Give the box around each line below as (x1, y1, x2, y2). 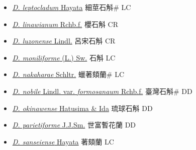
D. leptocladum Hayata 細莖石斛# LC (12, 2, 131, 12)
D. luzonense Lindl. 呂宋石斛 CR (12, 35, 116, 46)
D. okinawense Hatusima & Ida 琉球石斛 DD (12, 102, 153, 113)
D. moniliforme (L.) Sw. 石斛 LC (12, 52, 116, 62)
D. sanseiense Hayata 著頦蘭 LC (12, 136, 114, 146)
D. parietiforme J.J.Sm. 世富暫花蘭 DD (12, 119, 136, 130)
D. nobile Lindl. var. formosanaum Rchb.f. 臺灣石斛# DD (12, 85, 192, 96)
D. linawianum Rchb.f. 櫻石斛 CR (12, 18, 118, 29)
